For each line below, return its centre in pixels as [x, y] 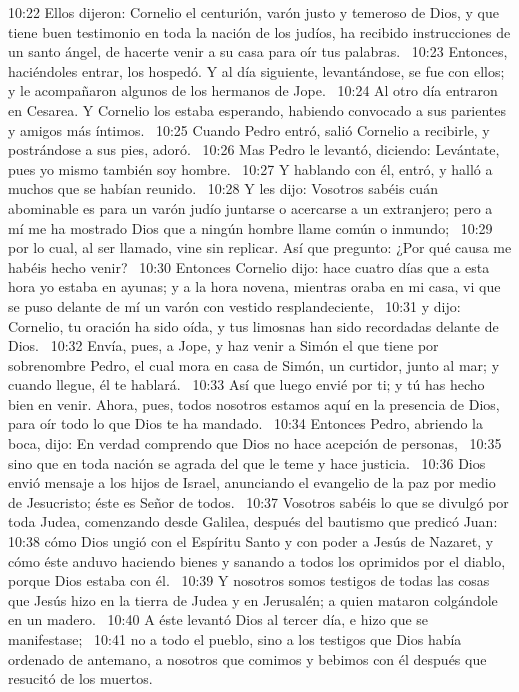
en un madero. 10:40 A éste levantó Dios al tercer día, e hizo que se [218, 619]
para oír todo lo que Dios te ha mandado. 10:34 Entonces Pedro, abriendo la [245, 423]
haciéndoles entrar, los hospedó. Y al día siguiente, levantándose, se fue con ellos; [256, 70]
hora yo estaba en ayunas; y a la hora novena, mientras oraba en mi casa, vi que [254, 286]
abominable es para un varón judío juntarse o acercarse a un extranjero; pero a [250, 207]
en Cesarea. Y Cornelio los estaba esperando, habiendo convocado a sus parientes [257, 109]
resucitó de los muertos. [80, 678]
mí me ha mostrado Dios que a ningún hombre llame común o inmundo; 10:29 [250, 227]
